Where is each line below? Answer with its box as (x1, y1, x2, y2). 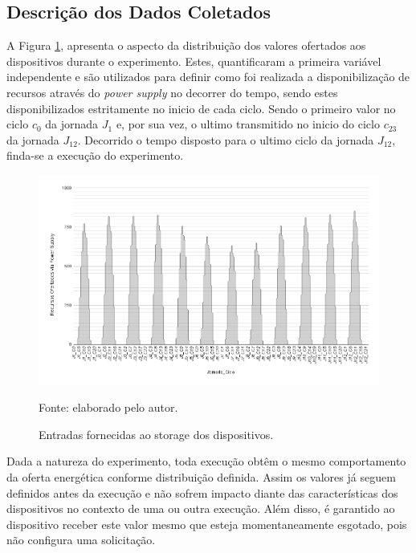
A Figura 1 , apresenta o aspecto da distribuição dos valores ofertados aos (6, 37, 366, 54)
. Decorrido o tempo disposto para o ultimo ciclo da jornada (77, 131, 374, 148)
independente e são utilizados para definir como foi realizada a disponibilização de (6, 68, 410, 85)
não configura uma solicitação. (6, 531, 156, 548)
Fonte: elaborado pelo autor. (39, 399, 178, 416)
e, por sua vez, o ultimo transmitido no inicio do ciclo (116, 116, 380, 132)
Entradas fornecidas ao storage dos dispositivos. (39, 425, 274, 442)
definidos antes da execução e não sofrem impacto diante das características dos (6, 484, 398, 501)
